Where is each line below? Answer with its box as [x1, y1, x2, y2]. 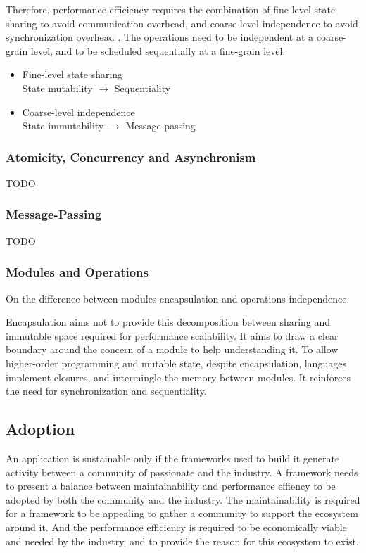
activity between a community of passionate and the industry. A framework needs [6, 464, 358, 479]
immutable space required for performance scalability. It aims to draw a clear [6, 328, 339, 343]
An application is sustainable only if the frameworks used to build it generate [6, 450, 340, 465]
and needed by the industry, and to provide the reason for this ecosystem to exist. [6, 533, 359, 548]
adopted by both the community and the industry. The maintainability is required [6, 492, 360, 507]
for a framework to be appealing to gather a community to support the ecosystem [6, 506, 358, 521]
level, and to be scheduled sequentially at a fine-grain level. [30, 43, 286, 58]
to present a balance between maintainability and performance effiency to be [6, 478, 336, 493]
